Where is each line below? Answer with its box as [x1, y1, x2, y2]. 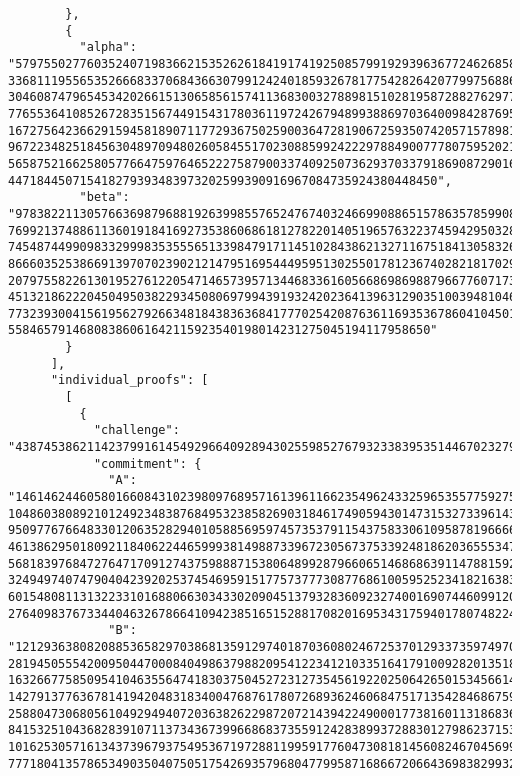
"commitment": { [93, 456, 202, 471]
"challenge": [93, 423, 180, 438]
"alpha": [79, 40, 137, 55]
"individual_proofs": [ [50, 373, 209, 388]
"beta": [79, 190, 130, 205]
